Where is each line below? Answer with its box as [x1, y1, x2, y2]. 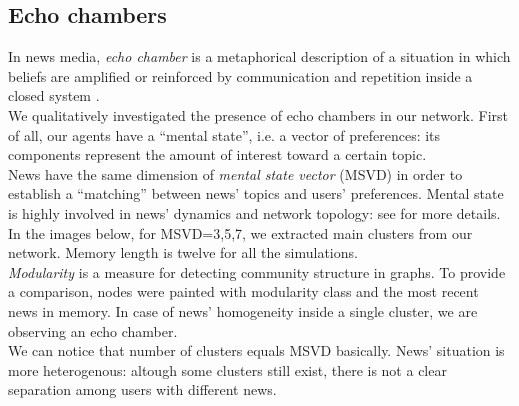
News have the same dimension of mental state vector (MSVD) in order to [8, 163, 463, 184]
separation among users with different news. [8, 379, 277, 400]
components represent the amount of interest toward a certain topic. [8, 144, 427, 165]
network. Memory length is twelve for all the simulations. [8, 242, 358, 263]
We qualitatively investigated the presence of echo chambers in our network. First [8, 104, 509, 125]
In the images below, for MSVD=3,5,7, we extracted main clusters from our [8, 222, 473, 243]
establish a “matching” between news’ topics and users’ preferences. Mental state [8, 183, 504, 204]
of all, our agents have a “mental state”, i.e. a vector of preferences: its [8, 124, 441, 145]
